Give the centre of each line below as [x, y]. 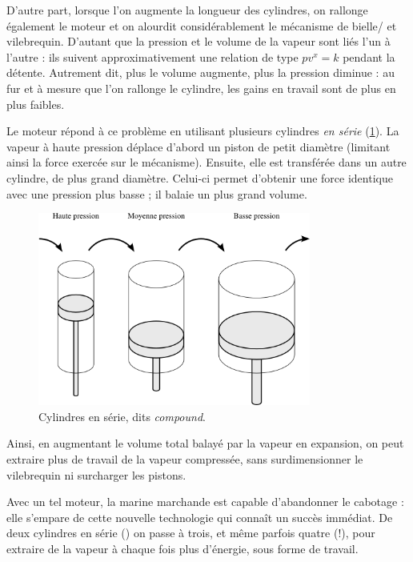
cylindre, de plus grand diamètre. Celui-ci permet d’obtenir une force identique [200, 177]
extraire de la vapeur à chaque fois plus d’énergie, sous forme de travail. [182, 549]
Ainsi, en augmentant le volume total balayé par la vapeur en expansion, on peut [205, 443]
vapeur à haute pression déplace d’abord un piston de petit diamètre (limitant [198, 146]
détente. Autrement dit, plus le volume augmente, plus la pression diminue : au [200, 72]
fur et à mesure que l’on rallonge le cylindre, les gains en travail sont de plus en [201, 88]
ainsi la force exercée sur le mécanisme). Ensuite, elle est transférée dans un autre [206, 162]
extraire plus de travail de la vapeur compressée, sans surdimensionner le [185, 459]
